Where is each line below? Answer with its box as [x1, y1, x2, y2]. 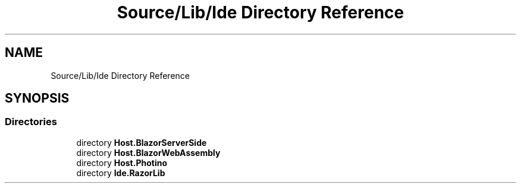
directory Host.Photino [76, 157, 167, 168]
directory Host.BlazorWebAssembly [76, 147, 221, 158]
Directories [5, 116, 57, 128]
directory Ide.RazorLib [76, 167, 165, 178]
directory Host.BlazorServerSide [76, 137, 207, 148]
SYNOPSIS [5, 91, 70, 106]
